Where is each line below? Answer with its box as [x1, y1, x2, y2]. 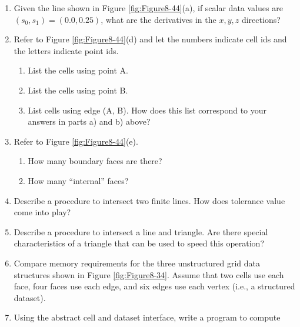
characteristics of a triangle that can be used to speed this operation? [14, 237, 264, 249]
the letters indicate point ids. [14, 44, 119, 56]
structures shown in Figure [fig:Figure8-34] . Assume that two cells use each [14, 268, 284, 281]
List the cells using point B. [28, 84, 128, 96]
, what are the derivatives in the [101, 13, 216, 25]
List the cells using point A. [28, 64, 128, 76]
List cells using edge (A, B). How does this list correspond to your [28, 104, 267, 116]
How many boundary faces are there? [28, 155, 162, 167]
